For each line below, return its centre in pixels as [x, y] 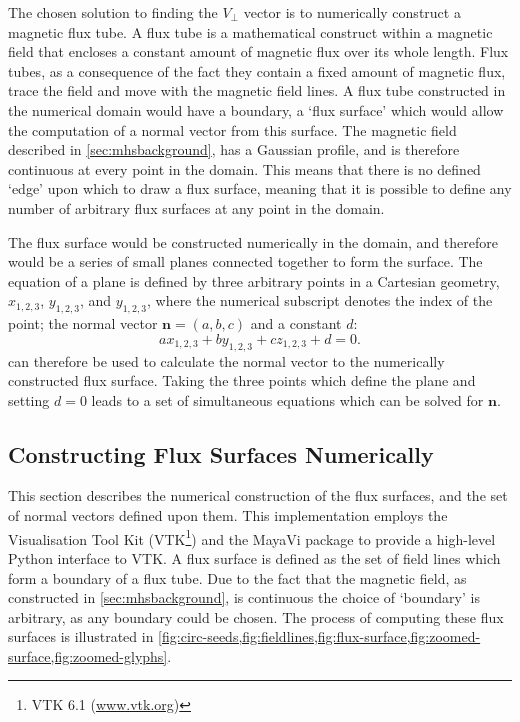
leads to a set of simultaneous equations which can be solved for [287, 399]
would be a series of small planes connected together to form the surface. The [245, 261]
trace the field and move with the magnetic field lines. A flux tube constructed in [257, 90]
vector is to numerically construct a [352, 12]
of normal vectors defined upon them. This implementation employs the [228, 515]
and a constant [296, 323]
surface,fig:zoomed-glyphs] [88, 655]
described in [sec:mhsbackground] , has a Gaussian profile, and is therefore [234, 149]
